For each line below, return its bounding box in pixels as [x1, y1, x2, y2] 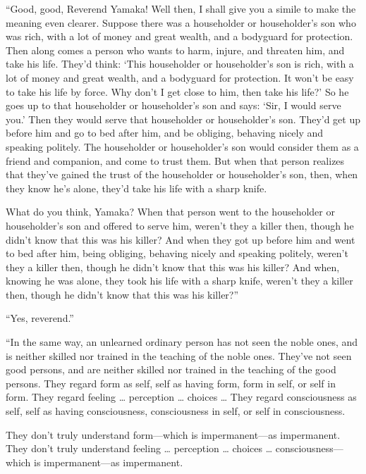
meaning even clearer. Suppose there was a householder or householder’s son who [6, 15, 356, 30]
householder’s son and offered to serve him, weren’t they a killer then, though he [6, 218, 354, 232]
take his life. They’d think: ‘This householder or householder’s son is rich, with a [6, 56, 354, 71]
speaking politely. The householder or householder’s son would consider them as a [6, 139, 359, 154]
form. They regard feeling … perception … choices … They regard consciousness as [6, 389, 357, 404]
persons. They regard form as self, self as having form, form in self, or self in [6, 375, 336, 390]
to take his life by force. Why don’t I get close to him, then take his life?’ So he [6, 84, 349, 99]
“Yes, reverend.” [6, 311, 74, 325]
